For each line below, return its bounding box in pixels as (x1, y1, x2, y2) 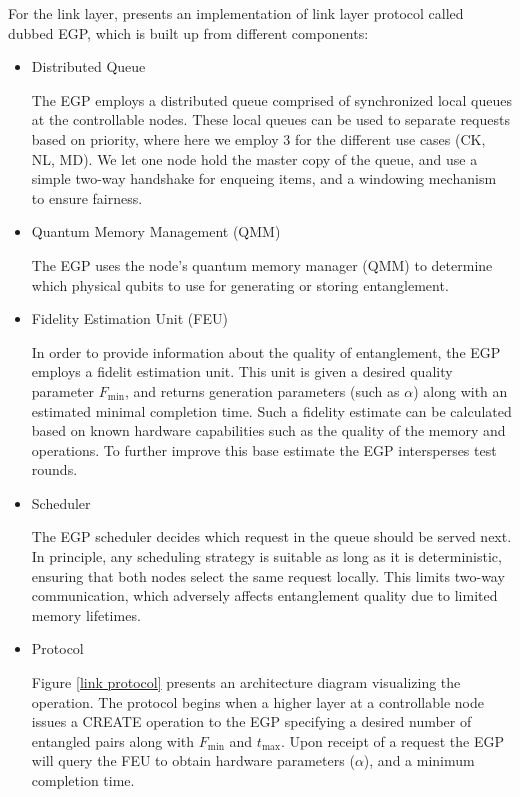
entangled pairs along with (31, 730, 195, 751)
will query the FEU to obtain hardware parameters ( (31, 750, 355, 771)
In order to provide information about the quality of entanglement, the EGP (31, 341, 501, 362)
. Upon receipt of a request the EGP (280, 730, 504, 751)
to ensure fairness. (31, 187, 143, 208)
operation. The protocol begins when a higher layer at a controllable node (31, 691, 484, 712)
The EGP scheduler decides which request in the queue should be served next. (31, 526, 512, 547)
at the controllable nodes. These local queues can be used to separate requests (31, 109, 510, 130)
